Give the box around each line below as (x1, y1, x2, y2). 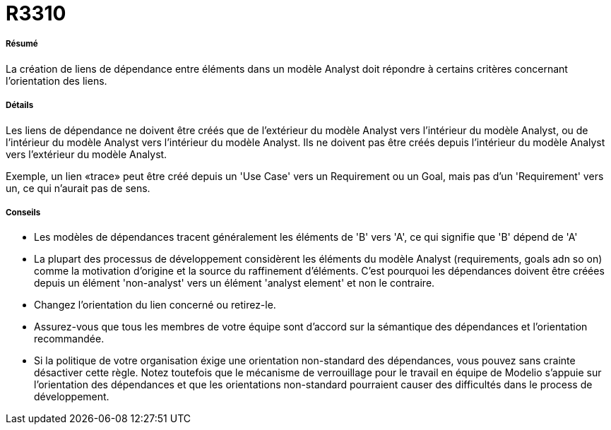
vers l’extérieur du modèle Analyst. (6, 148, 167, 160)
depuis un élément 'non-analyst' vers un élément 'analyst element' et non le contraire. (34, 277, 435, 289)
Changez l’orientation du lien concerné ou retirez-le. (34, 299, 276, 311)
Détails (6, 100, 34, 111)
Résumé (6, 39, 38, 49)
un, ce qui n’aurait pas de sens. (6, 181, 150, 194)
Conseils (6, 207, 41, 217)
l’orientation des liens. (6, 74, 107, 87)
